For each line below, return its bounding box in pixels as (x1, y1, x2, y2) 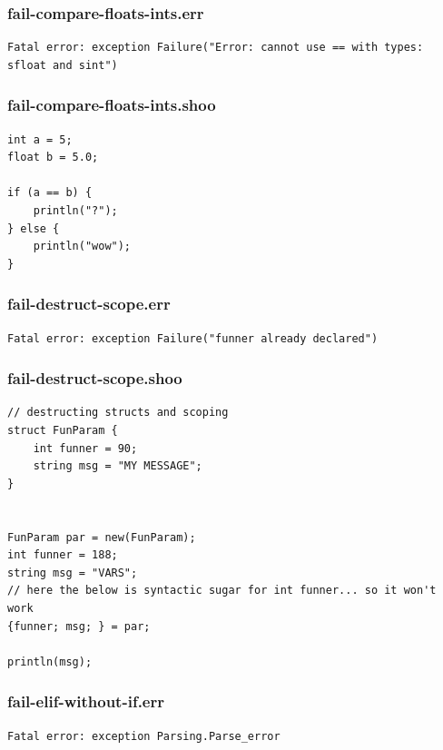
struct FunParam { (7, 424, 118, 437)
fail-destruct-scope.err (7, 292, 171, 315)
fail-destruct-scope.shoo (7, 367, 182, 390)
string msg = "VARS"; (7, 566, 138, 579)
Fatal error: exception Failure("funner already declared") (7, 331, 379, 345)
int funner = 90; (33, 441, 138, 455)
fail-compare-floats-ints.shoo (7, 94, 216, 116)
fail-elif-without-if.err (7, 690, 164, 713)
